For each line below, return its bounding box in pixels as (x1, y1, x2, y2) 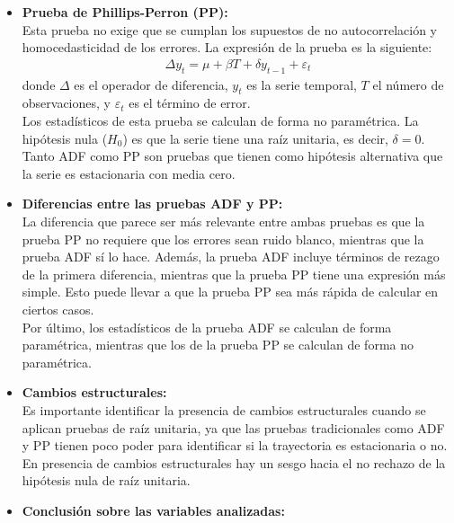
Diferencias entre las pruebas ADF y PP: (22, 194, 283, 213)
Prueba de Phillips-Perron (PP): (22, 3, 228, 21)
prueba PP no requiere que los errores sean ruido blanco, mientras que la (22, 229, 424, 248)
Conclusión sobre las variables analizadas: (22, 501, 285, 519)
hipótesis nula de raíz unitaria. (22, 471, 191, 490)
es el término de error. (129, 93, 251, 112)
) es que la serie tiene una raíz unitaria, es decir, (122, 129, 388, 147)
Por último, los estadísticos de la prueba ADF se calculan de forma (22, 317, 392, 336)
